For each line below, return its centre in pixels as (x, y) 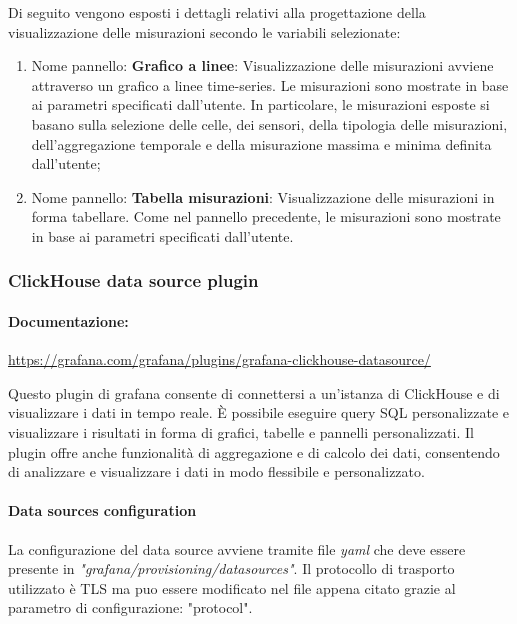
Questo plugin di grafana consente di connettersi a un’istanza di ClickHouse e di (254, 392)
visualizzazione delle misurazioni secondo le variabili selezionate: (204, 31)
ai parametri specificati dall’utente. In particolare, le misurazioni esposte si (260, 104)
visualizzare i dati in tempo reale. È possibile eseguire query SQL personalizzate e (259, 412)
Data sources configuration (102, 510)
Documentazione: (68, 320)
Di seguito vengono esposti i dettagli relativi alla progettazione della (217, 12)
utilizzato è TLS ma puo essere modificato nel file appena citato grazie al (232, 587)
